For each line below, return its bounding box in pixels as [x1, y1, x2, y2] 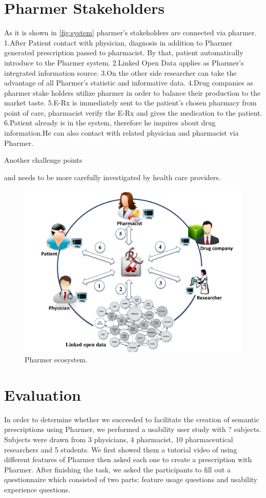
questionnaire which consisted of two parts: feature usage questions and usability [4, 474, 258, 485]
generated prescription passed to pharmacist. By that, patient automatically [4, 47, 243, 58]
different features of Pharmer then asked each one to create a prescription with [4, 454, 252, 465]
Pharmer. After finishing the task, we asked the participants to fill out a [4, 464, 231, 474]
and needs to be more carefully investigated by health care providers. [4, 171, 221, 182]
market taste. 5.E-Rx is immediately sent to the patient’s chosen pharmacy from [4, 97, 257, 108]
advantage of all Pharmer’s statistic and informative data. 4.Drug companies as [4, 77, 253, 88]
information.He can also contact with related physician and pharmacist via [4, 127, 239, 138]
